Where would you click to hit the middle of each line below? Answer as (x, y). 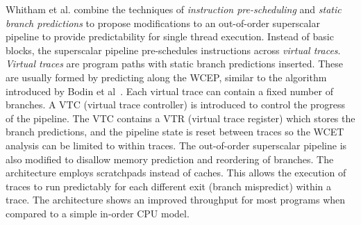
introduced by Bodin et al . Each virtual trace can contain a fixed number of (169, 91)
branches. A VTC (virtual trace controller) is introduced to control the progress (176, 105)
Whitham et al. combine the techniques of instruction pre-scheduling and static (174, 9)
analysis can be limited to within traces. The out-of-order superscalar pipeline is (176, 145)
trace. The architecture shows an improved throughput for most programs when (176, 200)
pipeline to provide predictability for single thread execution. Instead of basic (170, 36)
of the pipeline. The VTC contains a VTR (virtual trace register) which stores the (180, 118)
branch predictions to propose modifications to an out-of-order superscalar (163, 23)
